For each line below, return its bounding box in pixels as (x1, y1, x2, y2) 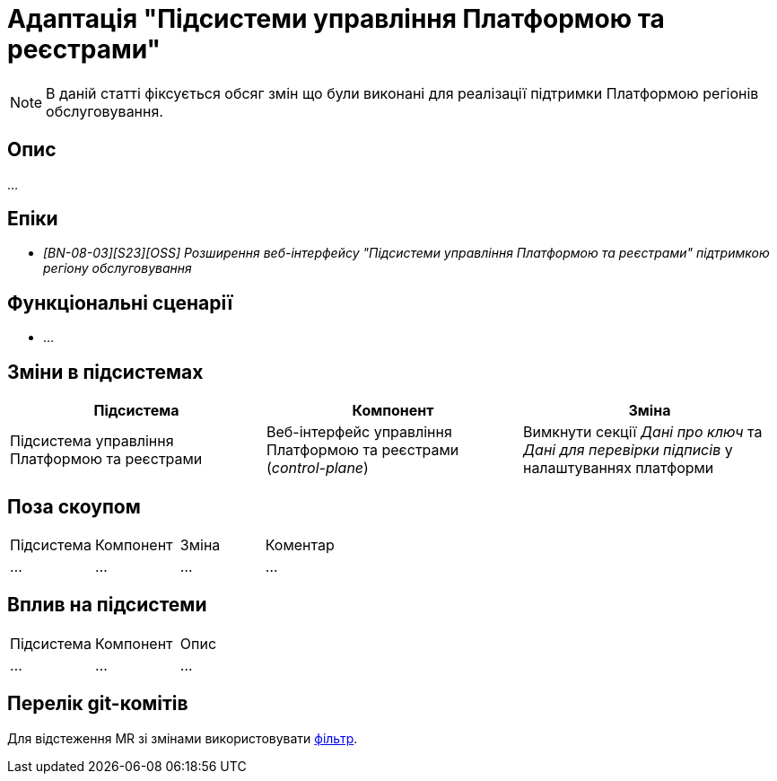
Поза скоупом (7, 495, 141, 518)
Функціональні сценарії (7, 291, 233, 314)
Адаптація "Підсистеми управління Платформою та (7, 4, 665, 34)
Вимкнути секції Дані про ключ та (522, 423, 763, 442)
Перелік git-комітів (7, 692, 188, 715)
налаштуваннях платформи (522, 459, 714, 478)
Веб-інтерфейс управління (266, 423, 452, 442)
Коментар (265, 535, 335, 554)
